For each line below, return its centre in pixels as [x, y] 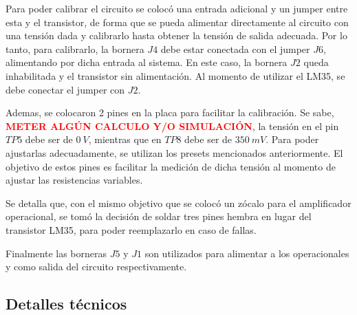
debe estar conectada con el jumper [235, 48]
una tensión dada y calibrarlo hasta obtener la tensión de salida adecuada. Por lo [176, 35]
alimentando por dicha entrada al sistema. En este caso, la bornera [147, 62]
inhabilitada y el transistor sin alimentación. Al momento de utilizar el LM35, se [175, 75]
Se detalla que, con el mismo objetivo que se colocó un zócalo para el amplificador [178, 203]
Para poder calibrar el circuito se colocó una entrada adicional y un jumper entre [177, 8]
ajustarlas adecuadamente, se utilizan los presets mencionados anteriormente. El [174, 152]
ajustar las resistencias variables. [74, 180]
